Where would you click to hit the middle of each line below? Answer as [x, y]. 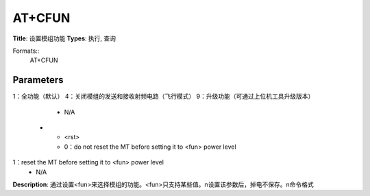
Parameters [38, 80]
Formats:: [26, 51]
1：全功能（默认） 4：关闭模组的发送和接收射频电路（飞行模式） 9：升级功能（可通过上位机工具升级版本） [163, 97]
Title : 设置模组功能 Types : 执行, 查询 [64, 38]
